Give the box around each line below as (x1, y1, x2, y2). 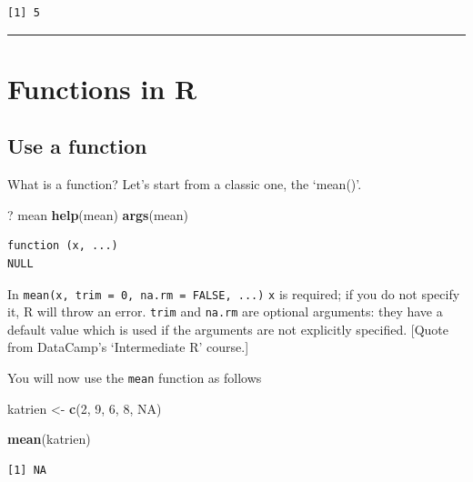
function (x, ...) (7, 239, 118, 253)
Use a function (7, 132, 147, 160)
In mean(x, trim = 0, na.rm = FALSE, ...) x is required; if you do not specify (7, 284, 460, 303)
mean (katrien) (7, 429, 91, 448)
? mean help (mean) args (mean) (7, 205, 189, 224)
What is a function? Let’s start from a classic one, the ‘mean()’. (7, 175, 362, 194)
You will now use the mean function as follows (7, 368, 262, 387)
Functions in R (7, 69, 197, 106)
